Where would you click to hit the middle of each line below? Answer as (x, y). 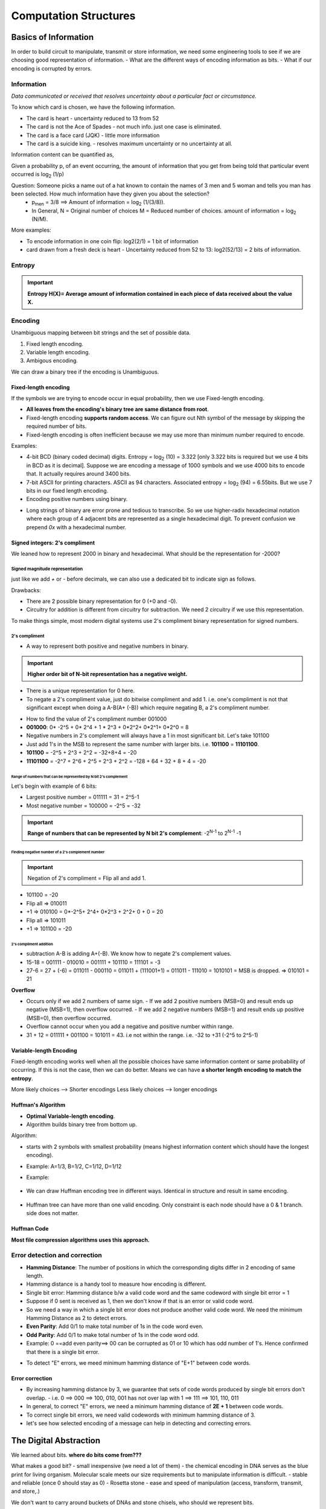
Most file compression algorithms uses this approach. (81, 1240)
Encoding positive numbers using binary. (77, 499)
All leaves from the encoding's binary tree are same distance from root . (117, 409)
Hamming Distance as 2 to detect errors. (77, 1318)
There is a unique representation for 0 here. (81, 691)
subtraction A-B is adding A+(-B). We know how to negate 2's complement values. (129, 954)
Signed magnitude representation (47, 569)
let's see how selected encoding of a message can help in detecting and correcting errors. (139, 1423)
